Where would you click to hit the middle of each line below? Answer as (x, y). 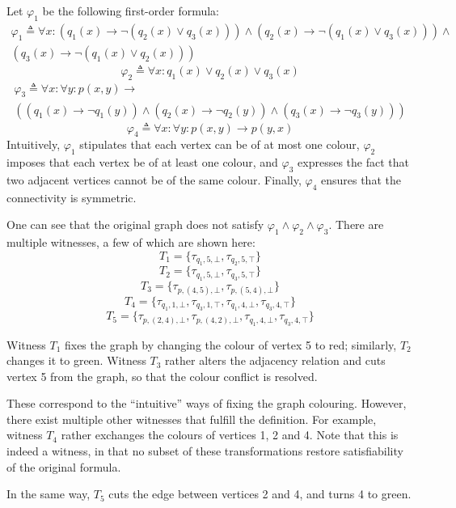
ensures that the (361, 179)
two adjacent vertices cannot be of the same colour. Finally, (154, 179)
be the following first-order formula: (131, 11)
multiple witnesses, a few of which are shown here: (131, 242)
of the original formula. (64, 466)
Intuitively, (34, 144)
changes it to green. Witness (76, 360)
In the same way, (49, 494)
